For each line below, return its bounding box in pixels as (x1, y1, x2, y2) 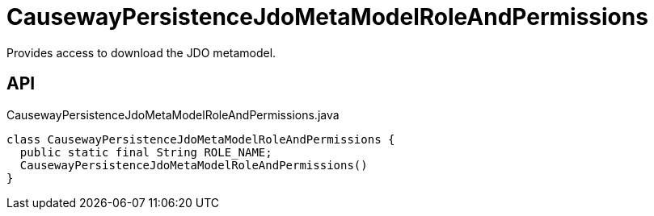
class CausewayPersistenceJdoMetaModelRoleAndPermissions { (6, 132, 395, 146)
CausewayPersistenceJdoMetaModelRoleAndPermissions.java (6, 107, 340, 122)
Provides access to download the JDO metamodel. (6, 45, 276, 60)
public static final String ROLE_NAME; (19, 145, 272, 159)
